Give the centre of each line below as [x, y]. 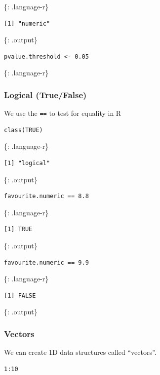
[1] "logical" [27, 163]
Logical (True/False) [45, 94]
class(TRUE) [23, 130]
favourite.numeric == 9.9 [46, 262]
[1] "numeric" [27, 23]
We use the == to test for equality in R [63, 113]
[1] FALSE [20, 295]
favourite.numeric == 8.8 [46, 196]
